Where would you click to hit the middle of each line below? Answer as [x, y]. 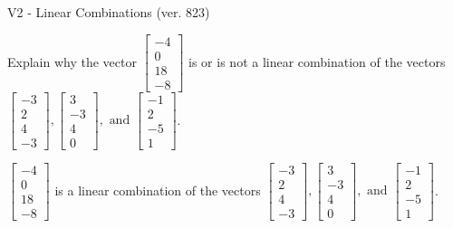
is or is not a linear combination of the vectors [317, 61]
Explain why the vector [72, 61]
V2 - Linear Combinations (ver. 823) [109, 12]
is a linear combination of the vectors [158, 190]
